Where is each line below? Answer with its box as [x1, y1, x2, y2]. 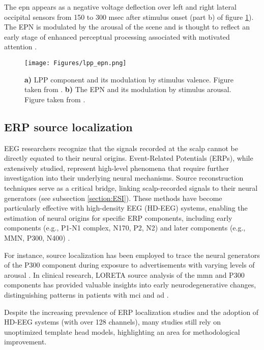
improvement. [4, 336, 47, 347]
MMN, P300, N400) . [4, 232, 70, 243]
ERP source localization [4, 119, 133, 134]
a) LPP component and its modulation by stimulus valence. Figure [24, 74, 234, 84]
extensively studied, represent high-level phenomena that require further [4, 162, 229, 173]
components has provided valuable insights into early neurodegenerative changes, [4, 279, 256, 290]
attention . [4, 41, 37, 52]
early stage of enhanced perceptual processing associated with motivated [4, 31, 230, 42]
